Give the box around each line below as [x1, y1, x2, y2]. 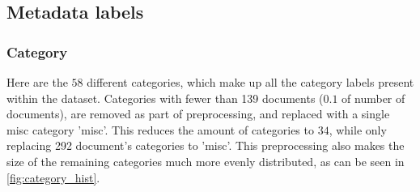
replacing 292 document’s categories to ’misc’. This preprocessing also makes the [6, 137, 405, 154]
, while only [329, 121, 387, 138]
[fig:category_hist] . [6, 169, 100, 186]
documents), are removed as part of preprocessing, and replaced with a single [6, 105, 390, 122]
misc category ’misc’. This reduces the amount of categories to [6, 121, 314, 138]
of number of [342, 89, 405, 106]
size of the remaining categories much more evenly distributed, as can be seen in [6, 152, 405, 169]
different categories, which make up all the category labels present [87, 74, 414, 90]
